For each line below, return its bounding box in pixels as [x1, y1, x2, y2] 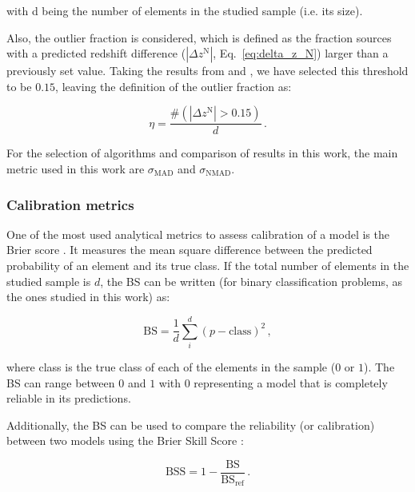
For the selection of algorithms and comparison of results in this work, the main [6, 145, 398, 161]
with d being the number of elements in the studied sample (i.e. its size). [6, 2, 363, 18]
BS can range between [6, 374, 115, 391]
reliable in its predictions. [6, 390, 131, 407]
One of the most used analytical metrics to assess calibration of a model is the [6, 225, 389, 242]
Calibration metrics [6, 194, 134, 214]
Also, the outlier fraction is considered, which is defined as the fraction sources [6, 29, 392, 46]
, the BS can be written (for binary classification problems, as [100, 272, 403, 289]
